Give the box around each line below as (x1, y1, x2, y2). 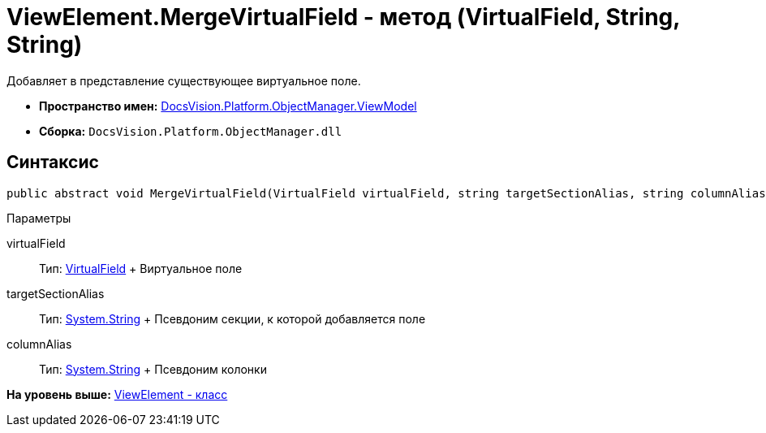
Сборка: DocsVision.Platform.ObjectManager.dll (39, 123, 342, 138)
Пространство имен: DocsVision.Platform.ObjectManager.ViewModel (39, 98, 417, 113)
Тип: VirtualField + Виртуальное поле (39, 261, 243, 275)
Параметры (6, 210, 71, 225)
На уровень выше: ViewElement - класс (6, 387, 228, 401)
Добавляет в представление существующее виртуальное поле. (6, 73, 361, 88)
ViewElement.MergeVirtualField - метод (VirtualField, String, (6, 3, 680, 31)
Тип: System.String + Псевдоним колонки (39, 362, 267, 376)
